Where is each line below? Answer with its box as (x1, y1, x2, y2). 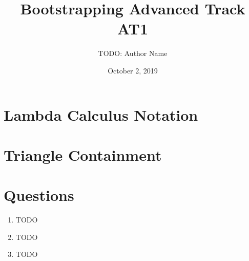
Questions (4, 184, 74, 206)
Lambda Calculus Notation (4, 104, 198, 125)
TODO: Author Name (98, 48, 168, 59)
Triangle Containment (4, 144, 162, 165)
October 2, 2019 (108, 65, 158, 76)
